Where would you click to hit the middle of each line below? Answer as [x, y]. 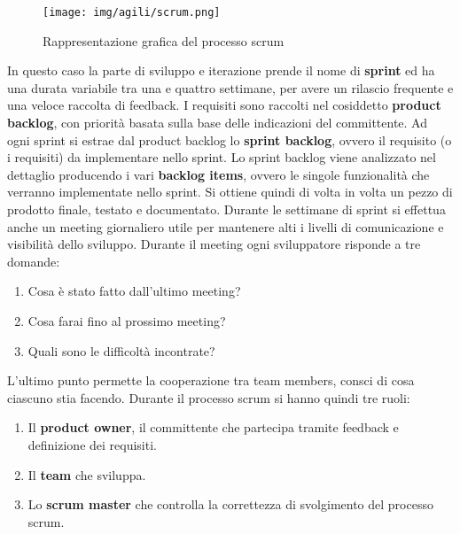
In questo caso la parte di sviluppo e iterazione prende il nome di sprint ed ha [221, 70]
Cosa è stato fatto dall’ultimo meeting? [134, 291]
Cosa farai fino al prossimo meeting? [127, 320]
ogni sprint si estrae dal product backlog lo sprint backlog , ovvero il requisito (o [230, 139]
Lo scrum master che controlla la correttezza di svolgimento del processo [230, 504]
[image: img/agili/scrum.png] [132, 12]
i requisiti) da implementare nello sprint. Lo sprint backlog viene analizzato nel [222, 157]
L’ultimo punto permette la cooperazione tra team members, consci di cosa [211, 380]
